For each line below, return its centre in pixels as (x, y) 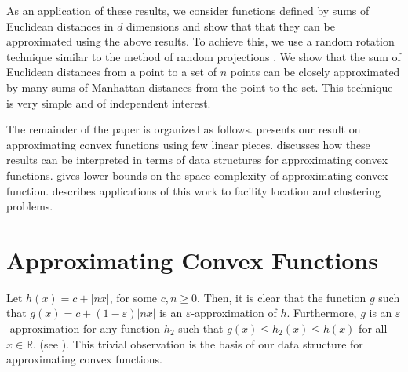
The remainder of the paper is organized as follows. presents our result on (184, 129)
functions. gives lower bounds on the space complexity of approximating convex (197, 175)
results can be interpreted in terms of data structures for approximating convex (197, 160)
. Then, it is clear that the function (282, 297)
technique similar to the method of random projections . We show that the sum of (204, 56)
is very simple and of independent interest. (109, 102)
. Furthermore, (322, 313)
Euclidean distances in (60, 26)
